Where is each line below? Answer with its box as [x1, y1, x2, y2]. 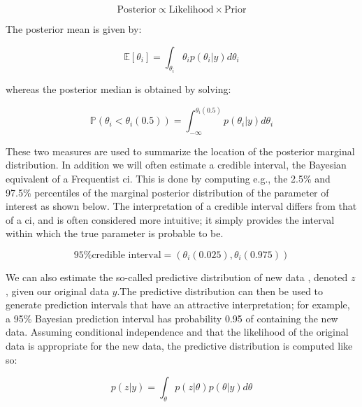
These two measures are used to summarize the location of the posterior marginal [6, 143, 355, 158]
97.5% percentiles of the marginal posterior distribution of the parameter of [6, 185, 329, 199]
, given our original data [6, 283, 109, 298]
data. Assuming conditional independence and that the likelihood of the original [6, 324, 349, 339]
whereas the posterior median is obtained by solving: [6, 82, 231, 97]
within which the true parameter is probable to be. [6, 226, 224, 241]
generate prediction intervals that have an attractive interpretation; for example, [6, 297, 350, 312]
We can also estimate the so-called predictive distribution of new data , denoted [6, 270, 348, 285]
